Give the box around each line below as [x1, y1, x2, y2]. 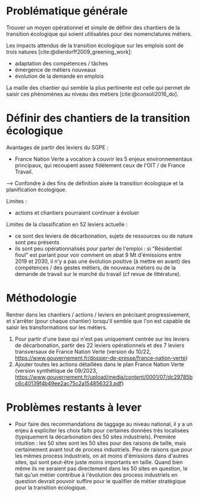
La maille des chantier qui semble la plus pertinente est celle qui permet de [6, 84, 191, 91]
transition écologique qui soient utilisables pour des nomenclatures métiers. [6, 30, 192, 37]
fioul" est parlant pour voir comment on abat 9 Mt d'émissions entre [14, 251, 182, 258]
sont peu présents [14, 238, 60, 246]
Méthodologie [6, 292, 77, 305]
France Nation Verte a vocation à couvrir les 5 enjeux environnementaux [14, 155, 192, 162]
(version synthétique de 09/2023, [14, 367, 98, 374]
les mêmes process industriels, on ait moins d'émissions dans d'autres [14, 452, 189, 459]
